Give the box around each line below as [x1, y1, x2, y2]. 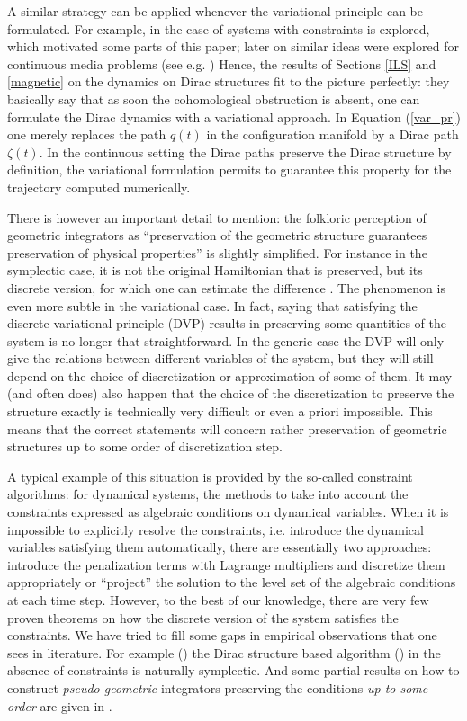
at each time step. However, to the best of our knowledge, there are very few [7, 591, 429, 609]
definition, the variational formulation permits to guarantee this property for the [7, 160, 452, 179]
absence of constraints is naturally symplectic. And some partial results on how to [7, 661, 460, 680]
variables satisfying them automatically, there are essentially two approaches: [7, 538, 432, 556]
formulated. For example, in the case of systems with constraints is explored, [7, 19, 430, 38]
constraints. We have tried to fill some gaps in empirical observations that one [7, 626, 437, 645]
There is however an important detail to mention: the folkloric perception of [7, 208, 427, 227]
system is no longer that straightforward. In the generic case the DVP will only [7, 331, 445, 350]
